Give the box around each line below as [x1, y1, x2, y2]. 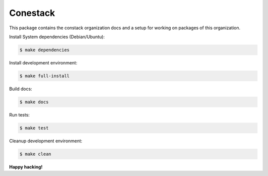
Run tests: [9, 112, 30, 117]
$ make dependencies [19, 47, 69, 53]
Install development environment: [9, 59, 77, 65]
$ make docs [19, 99, 49, 105]
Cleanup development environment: [9, 138, 83, 144]
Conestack [9, 7, 56, 18]
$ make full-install [19, 73, 69, 79]
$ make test [19, 125, 49, 131]
